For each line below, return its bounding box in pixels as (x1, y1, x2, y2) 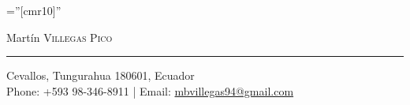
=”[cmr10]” (6, 2, 61, 18)
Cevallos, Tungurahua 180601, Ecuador (6, 67, 195, 84)
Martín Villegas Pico (6, 28, 113, 45)
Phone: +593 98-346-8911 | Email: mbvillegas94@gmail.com (6, 82, 294, 99)
